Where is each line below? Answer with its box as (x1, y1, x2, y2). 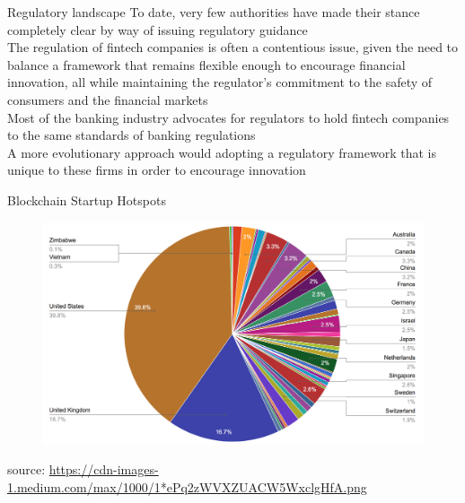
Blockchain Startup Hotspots (7, 190, 166, 209)
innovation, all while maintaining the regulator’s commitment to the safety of (7, 73, 433, 91)
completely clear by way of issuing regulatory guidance (7, 20, 308, 39)
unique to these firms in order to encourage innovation (7, 160, 306, 179)
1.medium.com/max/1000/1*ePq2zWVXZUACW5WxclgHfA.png (7, 477, 367, 496)
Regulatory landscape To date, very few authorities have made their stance (7, 3, 420, 21)
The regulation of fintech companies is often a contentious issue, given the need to (7, 38, 459, 56)
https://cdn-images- (48, 460, 159, 479)
